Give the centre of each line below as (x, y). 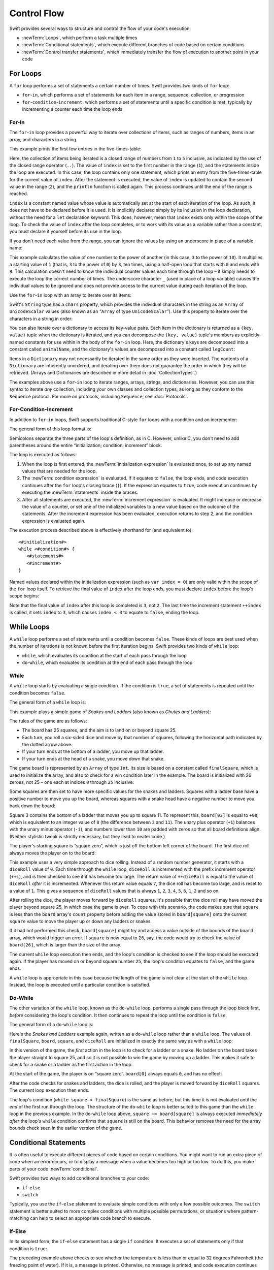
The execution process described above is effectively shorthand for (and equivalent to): (101, 530)
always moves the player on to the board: (53, 853)
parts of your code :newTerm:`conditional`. (54, 1169)
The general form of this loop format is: (50, 429)
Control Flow (37, 13)
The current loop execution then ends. (49, 1090)
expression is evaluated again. (54, 521)
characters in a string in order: (41, 319)
